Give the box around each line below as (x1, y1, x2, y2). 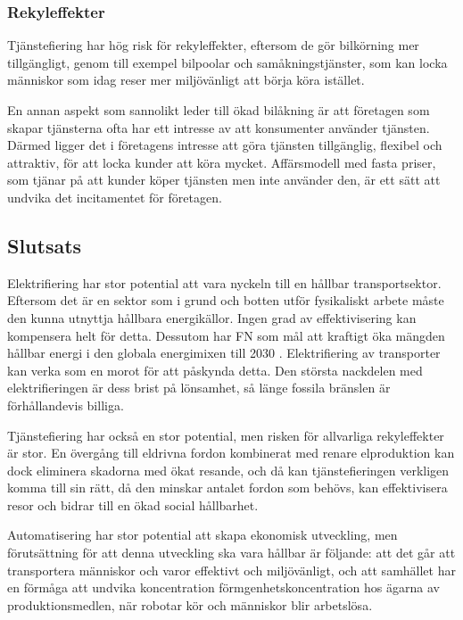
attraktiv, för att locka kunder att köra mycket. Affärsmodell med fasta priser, (7, 153, 436, 171)
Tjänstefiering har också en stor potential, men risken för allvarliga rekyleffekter (7, 426, 444, 444)
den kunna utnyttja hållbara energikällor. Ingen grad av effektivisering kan (7, 308, 417, 327)
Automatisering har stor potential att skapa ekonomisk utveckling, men (7, 525, 398, 544)
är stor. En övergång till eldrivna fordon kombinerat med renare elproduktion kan (7, 443, 455, 462)
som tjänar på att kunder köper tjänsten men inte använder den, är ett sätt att (7, 170, 441, 189)
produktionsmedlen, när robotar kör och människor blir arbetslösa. (7, 595, 373, 614)
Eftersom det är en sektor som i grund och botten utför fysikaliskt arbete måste (7, 291, 444, 310)
